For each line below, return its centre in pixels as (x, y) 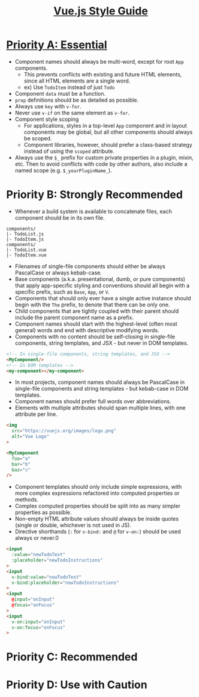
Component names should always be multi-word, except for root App (99, 61)
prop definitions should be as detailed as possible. (77, 100)
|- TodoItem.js (25, 239)
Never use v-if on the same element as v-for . (72, 113)
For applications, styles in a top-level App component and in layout (105, 125)
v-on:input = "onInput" (39, 622)
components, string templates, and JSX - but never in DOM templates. (102, 343)
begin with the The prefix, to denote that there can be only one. (92, 305)
